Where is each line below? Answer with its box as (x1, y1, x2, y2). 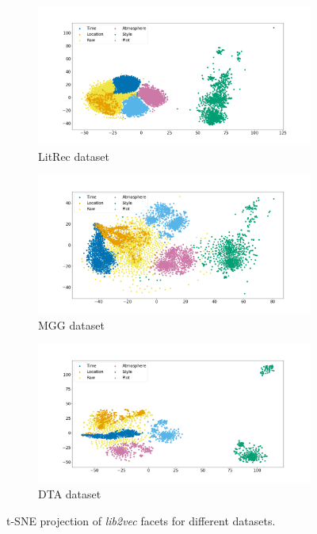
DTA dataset (38, 486, 101, 502)
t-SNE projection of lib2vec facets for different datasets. (6, 512, 276, 528)
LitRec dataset (38, 147, 109, 164)
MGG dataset (38, 316, 105, 333)
